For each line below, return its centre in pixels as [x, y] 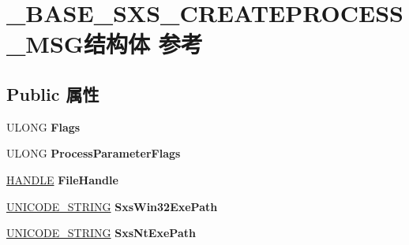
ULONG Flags [43, 126]
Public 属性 [53, 93]
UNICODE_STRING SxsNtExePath [101, 233]
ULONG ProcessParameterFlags [94, 153]
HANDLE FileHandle [62, 179]
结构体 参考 [143, 44]
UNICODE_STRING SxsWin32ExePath [112, 206]
